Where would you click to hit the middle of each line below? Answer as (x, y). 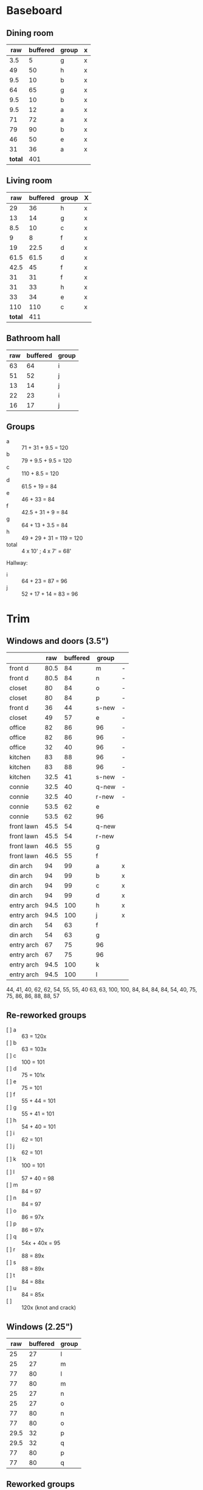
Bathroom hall (33, 338)
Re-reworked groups (46, 1015)
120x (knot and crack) (49, 1308)
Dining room (30, 33)
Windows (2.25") (40, 1327)
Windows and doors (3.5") (58, 641)
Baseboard (34, 11)
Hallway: (17, 563)
